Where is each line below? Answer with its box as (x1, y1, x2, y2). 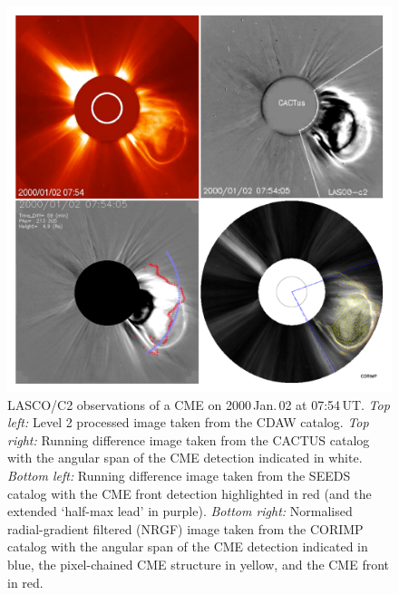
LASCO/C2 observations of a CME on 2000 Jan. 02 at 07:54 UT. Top (7, 395, 390, 414)
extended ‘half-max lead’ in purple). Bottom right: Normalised (7, 502, 353, 521)
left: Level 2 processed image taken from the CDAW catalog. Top (7, 413, 369, 432)
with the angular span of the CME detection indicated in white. (7, 448, 363, 467)
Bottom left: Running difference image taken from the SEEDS (7, 465, 351, 484)
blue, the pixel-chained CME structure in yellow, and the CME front (7, 554, 390, 573)
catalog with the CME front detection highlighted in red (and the (7, 483, 372, 502)
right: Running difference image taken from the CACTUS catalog (7, 430, 370, 449)
